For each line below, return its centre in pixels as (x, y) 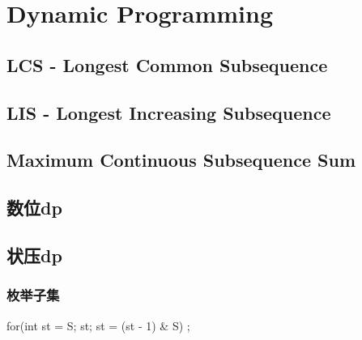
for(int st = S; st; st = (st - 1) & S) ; (98, 325)
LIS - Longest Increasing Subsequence (169, 112)
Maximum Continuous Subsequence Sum (181, 160)
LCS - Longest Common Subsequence (167, 64)
